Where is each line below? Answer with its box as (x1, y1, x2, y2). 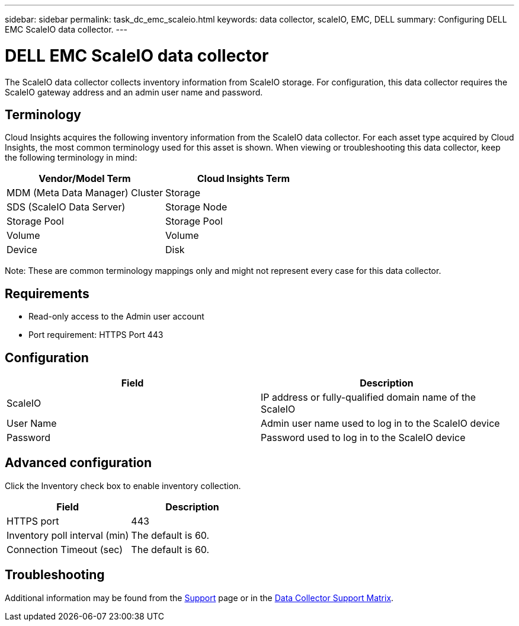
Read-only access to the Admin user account (28, 311, 204, 322)
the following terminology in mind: (5, 152, 137, 163)
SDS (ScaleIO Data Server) (7, 201, 126, 213)
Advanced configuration (5, 455, 152, 471)
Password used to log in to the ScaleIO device (261, 432, 466, 444)
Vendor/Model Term (39, 173, 131, 185)
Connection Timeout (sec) (7, 543, 123, 555)
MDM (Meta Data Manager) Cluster (7, 187, 163, 199)
